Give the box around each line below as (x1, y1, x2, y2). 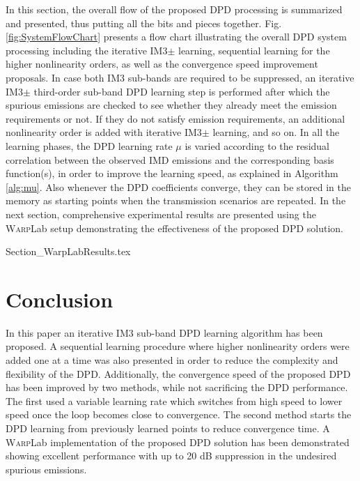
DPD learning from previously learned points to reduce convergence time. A (6, 420, 330, 435)
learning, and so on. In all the (212, 125, 340, 139)
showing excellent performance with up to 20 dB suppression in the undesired (6, 448, 337, 463)
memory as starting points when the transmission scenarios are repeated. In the (6, 193, 346, 208)
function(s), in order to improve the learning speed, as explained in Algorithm (6, 166, 338, 181)
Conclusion (6, 284, 114, 313)
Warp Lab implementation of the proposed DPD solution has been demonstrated (6, 434, 350, 449)
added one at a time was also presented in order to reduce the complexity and (6, 353, 338, 367)
